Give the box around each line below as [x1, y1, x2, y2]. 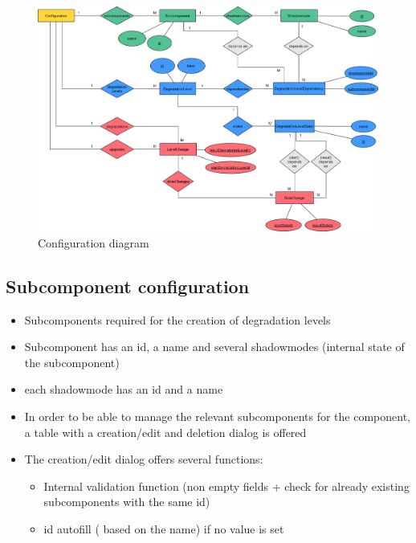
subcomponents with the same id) [43, 493, 210, 510]
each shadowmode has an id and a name [24, 381, 223, 398]
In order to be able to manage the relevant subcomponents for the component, [24, 407, 410, 424]
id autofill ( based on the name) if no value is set [43, 520, 284, 537]
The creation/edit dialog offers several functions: [24, 451, 263, 467]
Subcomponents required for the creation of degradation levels [24, 311, 331, 328]
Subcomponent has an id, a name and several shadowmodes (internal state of [24, 338, 405, 355]
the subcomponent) [24, 353, 120, 370]
